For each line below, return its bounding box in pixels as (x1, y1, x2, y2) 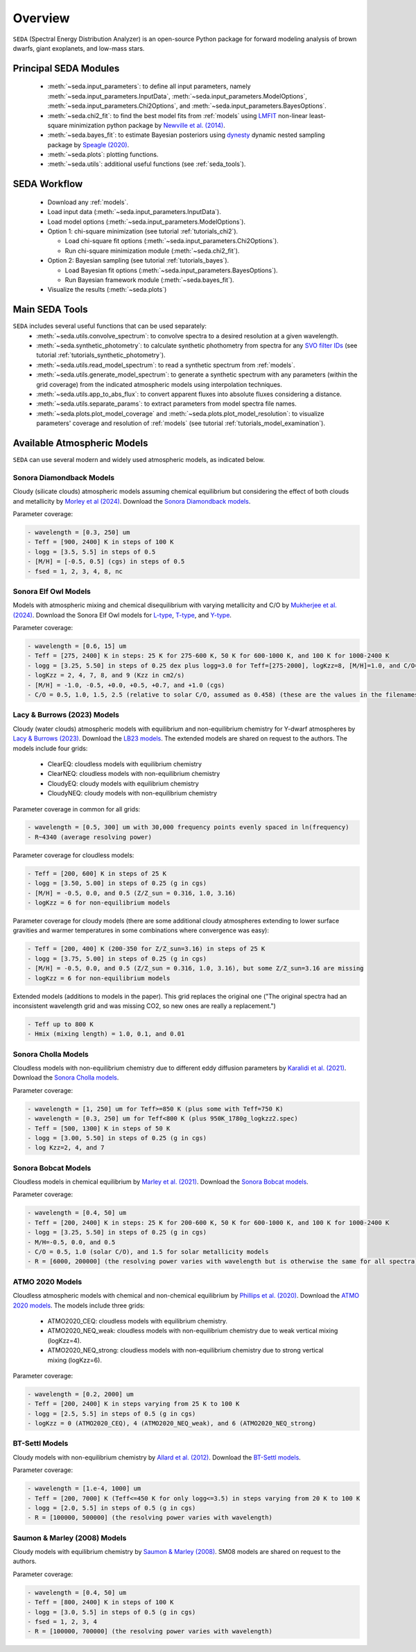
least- (309, 111, 326, 119)
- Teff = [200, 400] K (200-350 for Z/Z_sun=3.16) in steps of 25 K (27, 945, 266, 953)
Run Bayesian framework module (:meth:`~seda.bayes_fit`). (64, 276, 235, 284)
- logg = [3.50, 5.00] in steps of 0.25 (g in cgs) (27, 879, 207, 887)
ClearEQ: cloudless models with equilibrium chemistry (47, 759, 202, 768)
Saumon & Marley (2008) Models (12, 1533, 127, 1542)
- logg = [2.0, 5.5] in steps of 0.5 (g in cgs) (27, 1504, 196, 1512)
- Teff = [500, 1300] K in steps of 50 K (27, 1124, 171, 1132)
